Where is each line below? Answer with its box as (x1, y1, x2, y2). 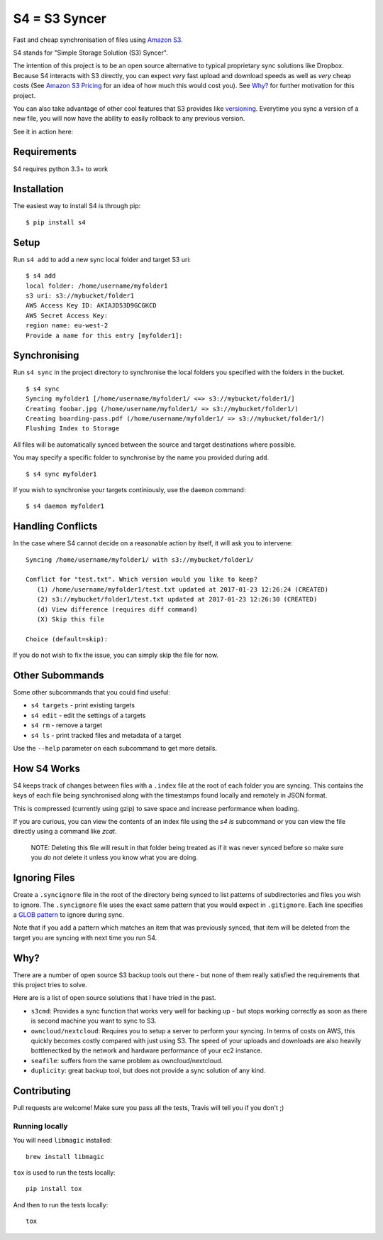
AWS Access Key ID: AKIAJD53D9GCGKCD (26, 302, 157, 310)
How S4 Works (13, 762, 81, 774)
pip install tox (26, 1185, 82, 1193)
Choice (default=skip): (26, 635, 109, 643)
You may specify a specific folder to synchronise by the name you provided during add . (13, 453, 270, 462)
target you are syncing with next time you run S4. (13, 933, 157, 942)
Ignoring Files (13, 872, 75, 884)
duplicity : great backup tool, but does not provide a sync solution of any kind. (30, 1066, 266, 1075)
